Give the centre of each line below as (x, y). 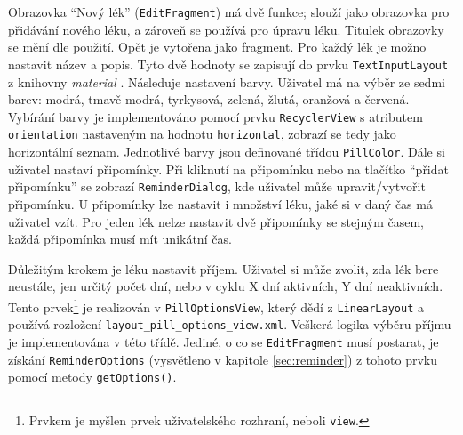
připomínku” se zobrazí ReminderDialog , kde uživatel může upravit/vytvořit (217, 186)
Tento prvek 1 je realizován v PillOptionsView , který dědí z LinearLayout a (216, 305)
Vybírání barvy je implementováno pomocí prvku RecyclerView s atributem (216, 116)
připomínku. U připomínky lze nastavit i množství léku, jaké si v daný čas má (220, 203)
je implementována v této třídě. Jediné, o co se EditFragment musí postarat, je (224, 341)
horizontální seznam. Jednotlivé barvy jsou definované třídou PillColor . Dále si (227, 151)
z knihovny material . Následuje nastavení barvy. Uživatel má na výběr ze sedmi (227, 81)
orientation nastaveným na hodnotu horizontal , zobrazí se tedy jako (202, 134)
